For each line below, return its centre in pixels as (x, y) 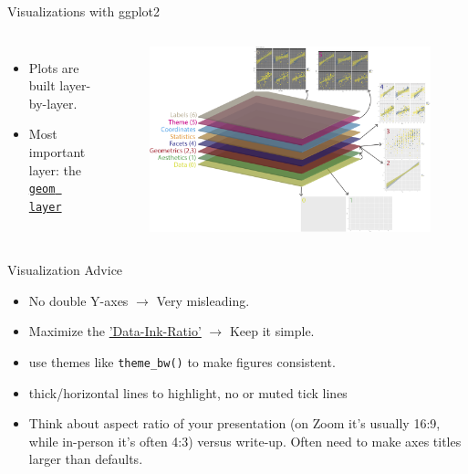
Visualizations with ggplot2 (84, 11)
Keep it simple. (272, 331)
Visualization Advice (65, 270)
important (57, 151)
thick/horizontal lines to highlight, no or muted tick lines (188, 392)
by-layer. (53, 103)
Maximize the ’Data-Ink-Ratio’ (115, 331)
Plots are (54, 67)
